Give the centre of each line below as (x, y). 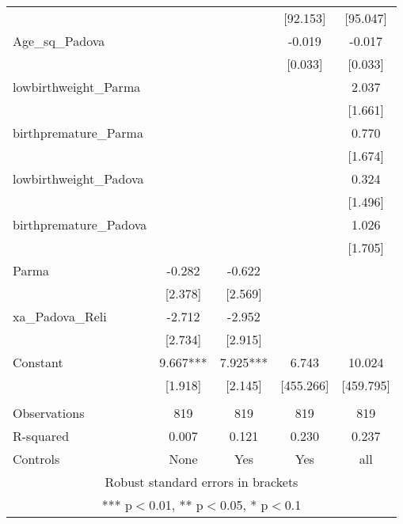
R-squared (41, 436)
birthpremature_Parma (78, 133)
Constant (38, 362)
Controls (36, 459)
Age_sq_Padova (59, 41)
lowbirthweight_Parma (77, 87)
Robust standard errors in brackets (201, 482)
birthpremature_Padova (80, 224)
